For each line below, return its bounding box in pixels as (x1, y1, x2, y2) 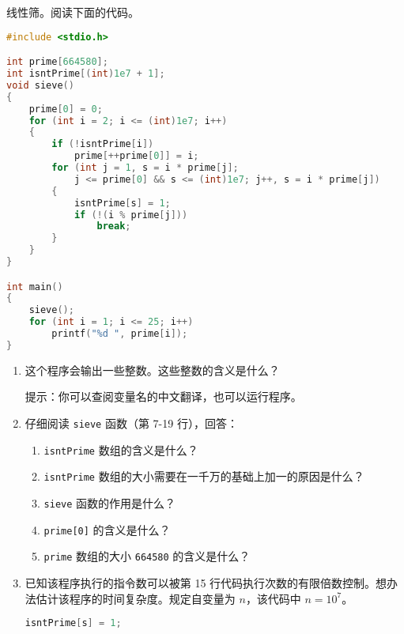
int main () (6, 281, 63, 292)
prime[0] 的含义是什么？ (43, 521, 171, 538)
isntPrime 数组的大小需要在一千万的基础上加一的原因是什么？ (43, 468, 364, 485)
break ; (96, 221, 131, 232)
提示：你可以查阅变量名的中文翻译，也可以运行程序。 (25, 388, 302, 405)
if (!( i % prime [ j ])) (74, 209, 188, 221)
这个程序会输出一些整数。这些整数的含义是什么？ (25, 361, 280, 378)
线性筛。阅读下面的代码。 (6, 4, 139, 20)
